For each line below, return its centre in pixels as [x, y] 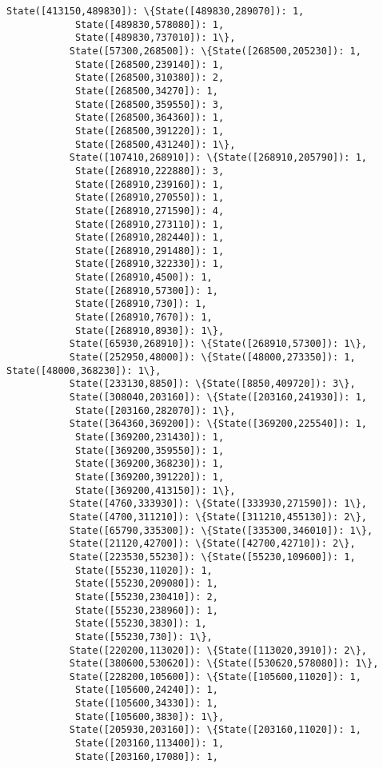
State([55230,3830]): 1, [141, 624]
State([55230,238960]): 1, [146, 610]
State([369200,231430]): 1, [150, 437]
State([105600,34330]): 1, [146, 704]
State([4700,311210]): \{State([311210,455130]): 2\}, [218, 517]
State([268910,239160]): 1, [150, 184]
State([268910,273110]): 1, [150, 224]
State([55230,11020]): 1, [144, 570]
